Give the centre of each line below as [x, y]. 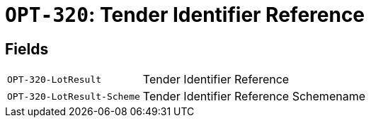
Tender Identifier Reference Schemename [254, 96]
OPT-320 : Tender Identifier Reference [185, 15]
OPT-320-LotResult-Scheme [74, 96]
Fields [27, 49]
